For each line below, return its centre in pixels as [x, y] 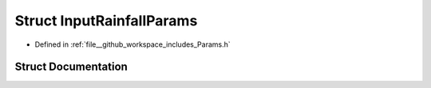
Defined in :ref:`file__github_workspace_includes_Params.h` [132, 44]
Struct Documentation [71, 67]
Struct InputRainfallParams [106, 21]
